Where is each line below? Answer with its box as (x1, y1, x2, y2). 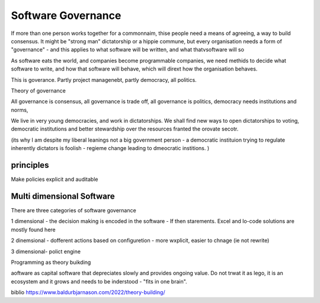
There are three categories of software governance (11, 207, 136, 214)
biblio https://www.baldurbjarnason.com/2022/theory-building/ (11, 289, 165, 296)
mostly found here (11, 226, 56, 233)
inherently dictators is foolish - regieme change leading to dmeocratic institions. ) (11, 145, 210, 152)
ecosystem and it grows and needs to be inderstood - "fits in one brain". (11, 278, 187, 285)
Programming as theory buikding (11, 259, 91, 266)
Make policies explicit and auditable (11, 176, 98, 183)
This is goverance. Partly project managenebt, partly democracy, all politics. (11, 76, 197, 83)
